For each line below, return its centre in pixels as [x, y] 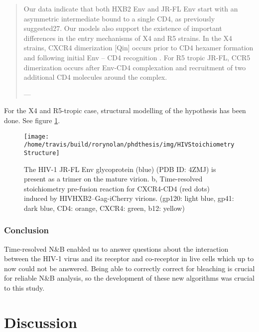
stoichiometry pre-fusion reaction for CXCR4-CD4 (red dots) [117, 188]
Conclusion [26, 230]
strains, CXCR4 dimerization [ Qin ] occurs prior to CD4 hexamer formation [138, 48]
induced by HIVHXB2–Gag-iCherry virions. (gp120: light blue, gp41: [129, 198]
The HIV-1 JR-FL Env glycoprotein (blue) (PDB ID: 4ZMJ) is [120, 169]
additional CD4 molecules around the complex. [95, 77]
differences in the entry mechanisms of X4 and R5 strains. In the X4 [128, 38]
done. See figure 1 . [32, 120]
